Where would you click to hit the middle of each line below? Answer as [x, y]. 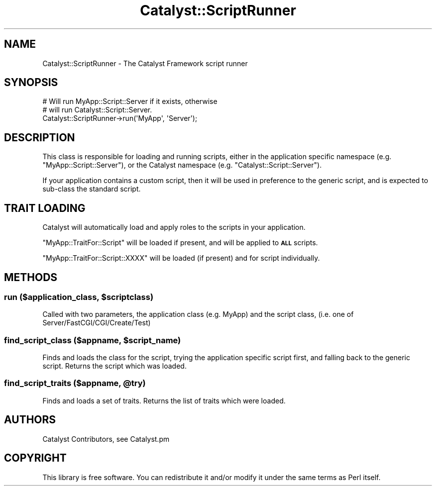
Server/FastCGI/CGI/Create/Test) [97, 323]
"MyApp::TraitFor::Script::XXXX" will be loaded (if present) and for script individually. [181, 258]
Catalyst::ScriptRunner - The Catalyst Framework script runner [145, 63]
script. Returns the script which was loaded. [114, 366]
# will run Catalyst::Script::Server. [97, 110]
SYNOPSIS [31, 83]
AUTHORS [30, 420]
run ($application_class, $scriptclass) [79, 297]
